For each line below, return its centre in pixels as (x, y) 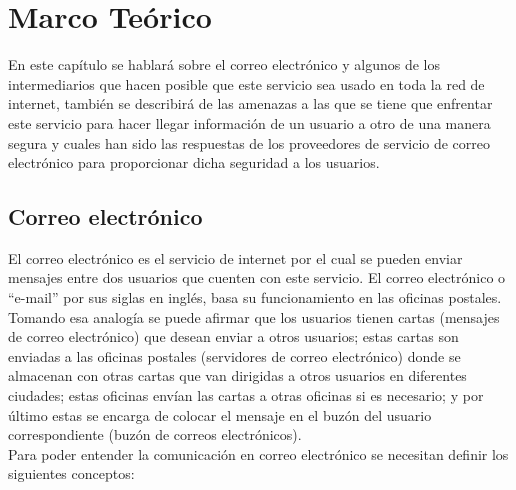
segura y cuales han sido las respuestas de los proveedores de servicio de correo (249, 142)
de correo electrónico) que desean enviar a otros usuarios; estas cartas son (233, 336)
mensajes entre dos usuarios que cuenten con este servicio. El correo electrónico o (257, 277)
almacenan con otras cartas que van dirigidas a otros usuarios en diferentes (237, 375)
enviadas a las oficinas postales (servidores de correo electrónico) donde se (234, 355)
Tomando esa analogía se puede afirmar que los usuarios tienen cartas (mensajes (254, 316)
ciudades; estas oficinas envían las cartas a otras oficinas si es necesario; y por (246, 395)
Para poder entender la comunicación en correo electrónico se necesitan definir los (258, 453)
